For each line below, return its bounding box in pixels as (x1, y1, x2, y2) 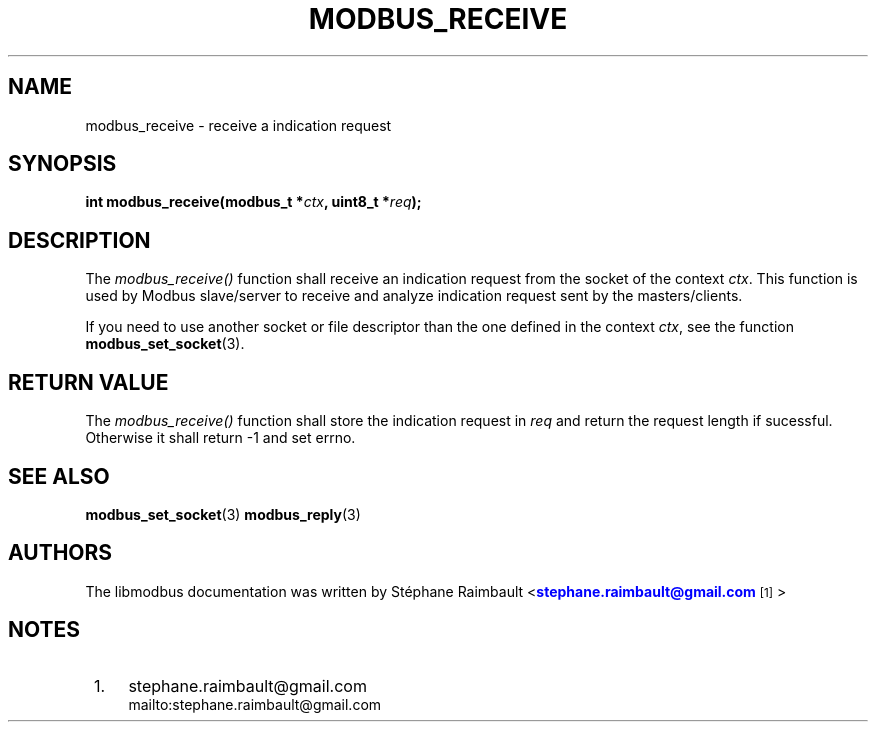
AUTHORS (8, 540, 113, 566)
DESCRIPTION (8, 227, 151, 253)
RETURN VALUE (8, 369, 169, 395)
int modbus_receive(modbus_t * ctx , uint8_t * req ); (85, 193, 422, 211)
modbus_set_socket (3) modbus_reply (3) (85, 505, 361, 523)
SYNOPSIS (8, 151, 117, 177)
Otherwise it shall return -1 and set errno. (85, 429, 356, 447)
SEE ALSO (8, 463, 110, 489)
